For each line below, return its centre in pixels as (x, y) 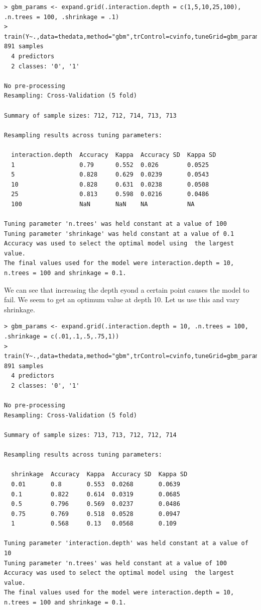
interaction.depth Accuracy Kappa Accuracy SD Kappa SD (114, 155)
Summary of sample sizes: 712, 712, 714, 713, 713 (90, 115)
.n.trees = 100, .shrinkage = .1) (62, 17)
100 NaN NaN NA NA (103, 204)
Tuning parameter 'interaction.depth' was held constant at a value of (126, 543)
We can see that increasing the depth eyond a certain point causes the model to (127, 289)
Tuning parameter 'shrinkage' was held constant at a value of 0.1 (119, 234)
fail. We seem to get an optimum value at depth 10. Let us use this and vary (122, 299)
